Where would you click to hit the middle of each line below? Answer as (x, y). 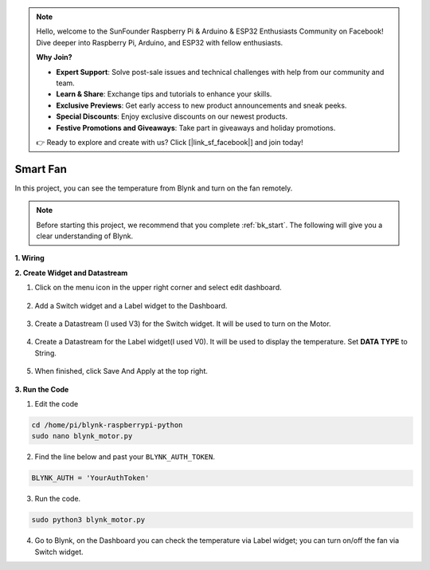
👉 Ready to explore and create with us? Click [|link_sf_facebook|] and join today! (170, 142)
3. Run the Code (42, 389)
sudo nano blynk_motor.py (82, 436)
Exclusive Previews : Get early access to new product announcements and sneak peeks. (201, 105)
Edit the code (57, 403)
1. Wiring (30, 258)
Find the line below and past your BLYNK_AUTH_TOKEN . (125, 457)
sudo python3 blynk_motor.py (88, 520)
